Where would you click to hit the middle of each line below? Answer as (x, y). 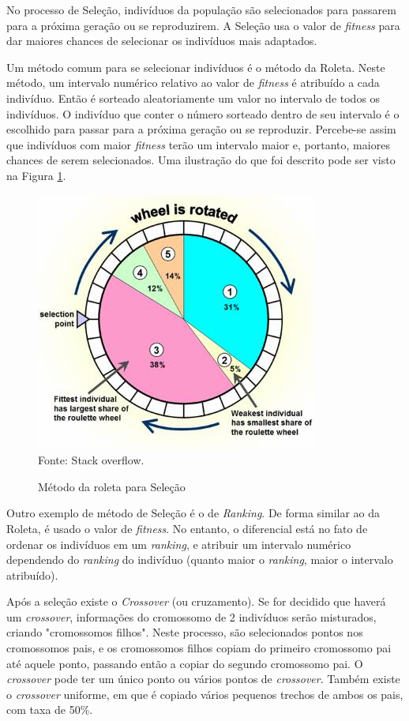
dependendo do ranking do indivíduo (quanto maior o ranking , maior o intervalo (200, 560)
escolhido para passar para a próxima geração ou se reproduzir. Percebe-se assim (201, 129)
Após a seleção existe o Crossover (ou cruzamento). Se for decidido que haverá (196, 601)
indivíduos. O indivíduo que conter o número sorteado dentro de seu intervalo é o (203, 113)
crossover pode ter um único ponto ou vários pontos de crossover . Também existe (203, 679)
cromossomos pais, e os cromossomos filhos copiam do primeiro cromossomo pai (199, 648)
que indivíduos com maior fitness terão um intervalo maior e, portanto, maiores (198, 144)
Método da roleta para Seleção (112, 486)
